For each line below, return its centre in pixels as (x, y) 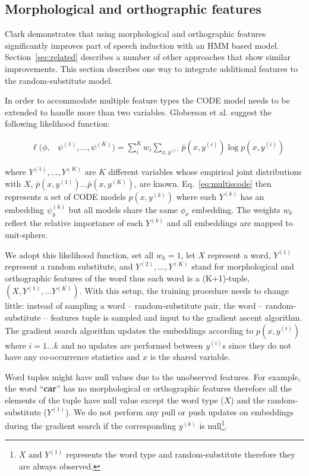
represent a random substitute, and (69, 266)
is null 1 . (213, 425)
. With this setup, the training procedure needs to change (184, 291)
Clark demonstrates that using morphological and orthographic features (135, 34)
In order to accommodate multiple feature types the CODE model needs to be (147, 100)
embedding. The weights (236, 209)
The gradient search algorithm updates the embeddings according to (129, 330)
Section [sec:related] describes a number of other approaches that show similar (148, 57)
